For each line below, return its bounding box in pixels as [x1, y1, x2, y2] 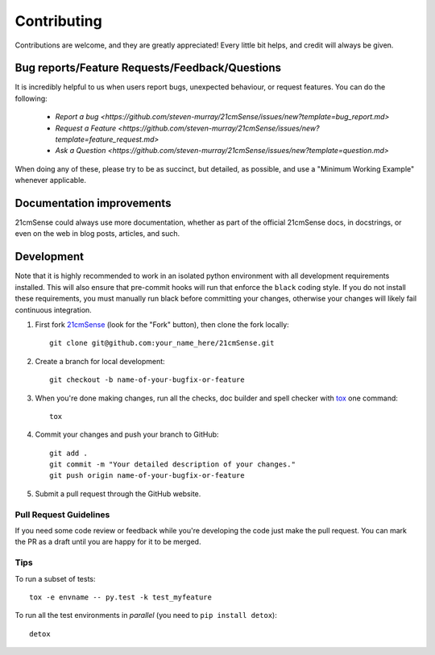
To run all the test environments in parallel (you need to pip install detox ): [14, 611, 277, 620]
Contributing [14, 12, 102, 30]
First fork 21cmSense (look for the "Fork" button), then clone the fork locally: [35, 319, 289, 330]
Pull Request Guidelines [14, 508, 110, 520]
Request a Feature [55, 123, 117, 133]
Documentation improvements [14, 197, 172, 209]
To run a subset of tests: [14, 574, 96, 583]
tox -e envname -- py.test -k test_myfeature [29, 592, 213, 602]
